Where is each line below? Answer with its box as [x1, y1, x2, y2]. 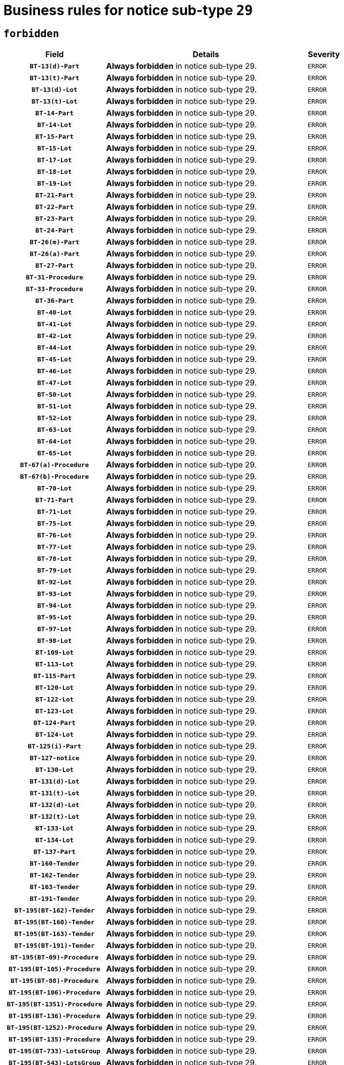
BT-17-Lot [37, 156, 72, 164]
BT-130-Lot [35, 766, 74, 773]
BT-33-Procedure [26, 285, 83, 293]
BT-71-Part [35, 496, 74, 504]
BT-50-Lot [37, 390, 72, 398]
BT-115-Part [33, 672, 76, 680]
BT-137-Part [33, 848, 76, 855]
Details [193, 49, 219, 60]
